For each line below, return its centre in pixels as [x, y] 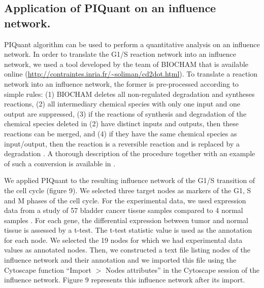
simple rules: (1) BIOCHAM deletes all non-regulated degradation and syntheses [129, 94]
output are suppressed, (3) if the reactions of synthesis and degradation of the [125, 113]
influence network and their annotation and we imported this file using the [120, 260]
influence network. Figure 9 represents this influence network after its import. [125, 280]
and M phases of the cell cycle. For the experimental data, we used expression [125, 200]
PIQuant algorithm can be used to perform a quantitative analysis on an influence [132, 44]
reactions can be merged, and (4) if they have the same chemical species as [121, 133]
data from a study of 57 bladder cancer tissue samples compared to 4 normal [124, 210]
